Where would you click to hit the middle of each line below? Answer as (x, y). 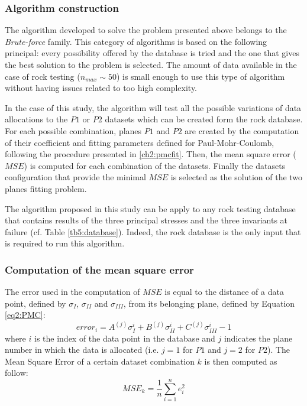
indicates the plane (258, 338)
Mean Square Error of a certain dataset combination (100, 361)
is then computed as (241, 361)
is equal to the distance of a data (224, 292)
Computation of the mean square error (99, 269)
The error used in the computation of (72, 292)
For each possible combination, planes (73, 130)
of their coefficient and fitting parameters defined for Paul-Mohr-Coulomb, (140, 142)
